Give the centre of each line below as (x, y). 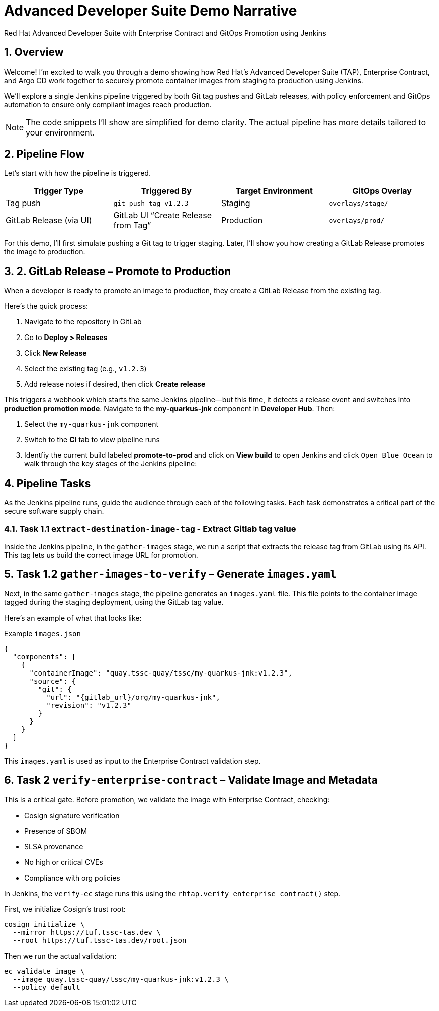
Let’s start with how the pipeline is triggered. (77, 173)
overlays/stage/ (359, 203)
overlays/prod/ (357, 220)
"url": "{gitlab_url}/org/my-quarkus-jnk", (133, 697)
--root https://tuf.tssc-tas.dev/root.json (99, 940)
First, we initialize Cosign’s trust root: (65, 909)
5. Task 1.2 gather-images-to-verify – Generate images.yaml (170, 574)
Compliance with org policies (72, 878)
